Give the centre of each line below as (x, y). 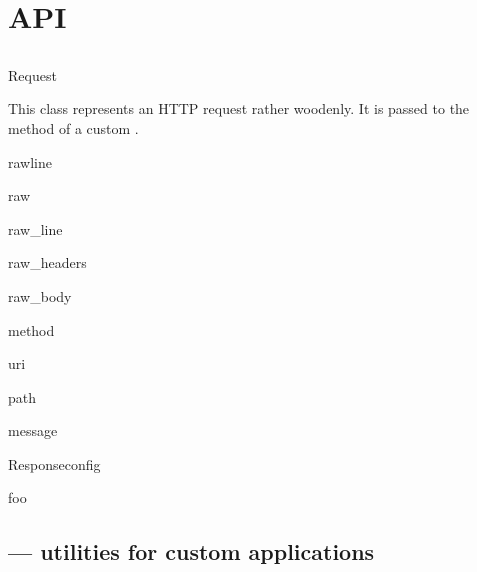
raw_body (40, 295)
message (33, 430)
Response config (54, 463)
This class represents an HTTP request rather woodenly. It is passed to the (239, 108)
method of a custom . (73, 127)
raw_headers (47, 262)
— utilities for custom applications (191, 551)
